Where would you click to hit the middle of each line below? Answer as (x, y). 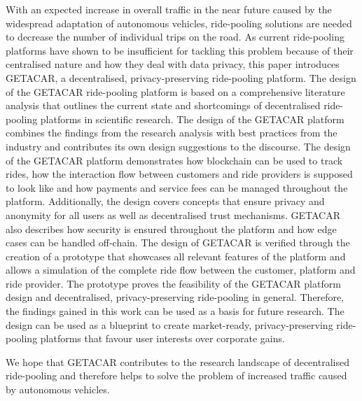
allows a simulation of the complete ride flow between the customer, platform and (181, 270)
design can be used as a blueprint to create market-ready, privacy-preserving (169, 324)
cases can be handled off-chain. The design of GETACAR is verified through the (178, 242)
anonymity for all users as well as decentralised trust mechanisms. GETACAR (173, 214)
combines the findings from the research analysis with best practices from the (172, 133)
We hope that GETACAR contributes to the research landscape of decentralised (177, 361)
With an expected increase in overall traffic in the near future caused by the (169, 9)
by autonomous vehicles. (58, 389)
